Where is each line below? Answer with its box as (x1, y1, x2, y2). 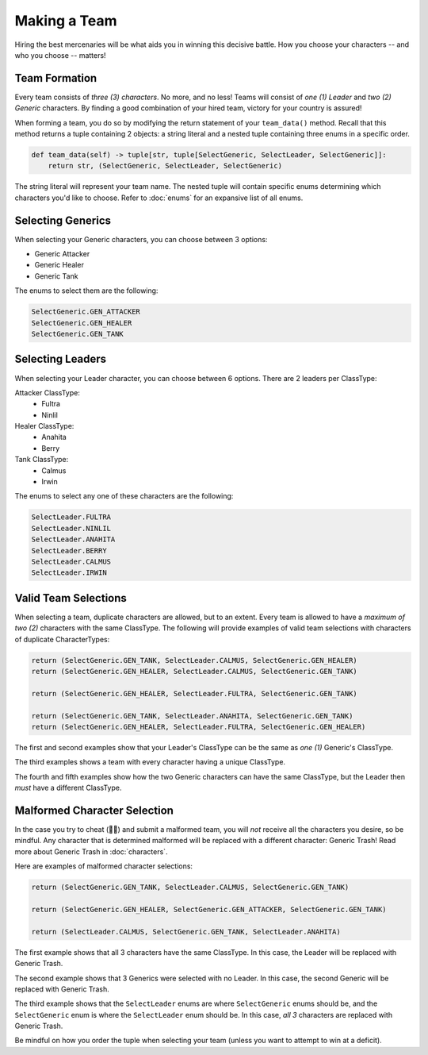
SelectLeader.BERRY (31, 546, 107, 555)
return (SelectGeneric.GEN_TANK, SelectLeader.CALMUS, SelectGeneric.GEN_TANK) (31, 883, 350, 892)
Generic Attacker (34, 249, 90, 259)
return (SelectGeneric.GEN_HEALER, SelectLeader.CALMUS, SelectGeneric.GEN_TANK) (31, 667, 358, 676)
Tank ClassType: (14, 455, 69, 464)
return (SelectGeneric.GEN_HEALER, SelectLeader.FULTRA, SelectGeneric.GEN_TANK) (31, 689, 358, 698)
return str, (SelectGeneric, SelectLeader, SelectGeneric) (48, 161, 283, 171)
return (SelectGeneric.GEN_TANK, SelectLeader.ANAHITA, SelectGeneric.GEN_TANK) (31, 711, 353, 720)
